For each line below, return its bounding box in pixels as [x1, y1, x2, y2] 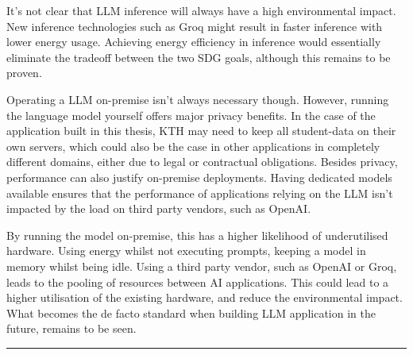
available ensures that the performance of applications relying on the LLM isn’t [6, 184, 393, 201]
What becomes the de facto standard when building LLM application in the [6, 304, 376, 321]
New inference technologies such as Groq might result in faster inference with [6, 17, 383, 34]
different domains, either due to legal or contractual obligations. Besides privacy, [6, 153, 398, 170]
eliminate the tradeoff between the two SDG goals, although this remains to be [6, 48, 391, 65]
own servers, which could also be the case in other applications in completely [6, 137, 380, 154]
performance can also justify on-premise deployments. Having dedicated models [6, 168, 392, 185]
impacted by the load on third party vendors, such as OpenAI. [6, 200, 311, 217]
